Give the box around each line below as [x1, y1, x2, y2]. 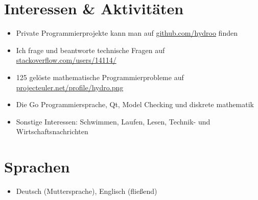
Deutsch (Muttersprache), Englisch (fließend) [16, 186, 157, 196]
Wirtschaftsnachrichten [16, 126, 88, 137]
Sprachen [4, 156, 70, 177]
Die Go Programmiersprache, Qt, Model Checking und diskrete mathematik [16, 99, 254, 110]
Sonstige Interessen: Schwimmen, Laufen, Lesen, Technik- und [16, 116, 210, 127]
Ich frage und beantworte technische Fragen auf [16, 44, 165, 55]
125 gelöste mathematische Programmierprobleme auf [16, 71, 184, 82]
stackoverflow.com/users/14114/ [16, 55, 116, 65]
